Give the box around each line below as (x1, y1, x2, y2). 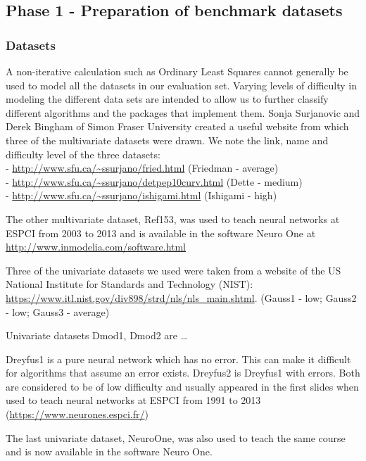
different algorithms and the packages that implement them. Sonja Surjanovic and (6, 105, 360, 120)
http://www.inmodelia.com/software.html (6, 239, 187, 254)
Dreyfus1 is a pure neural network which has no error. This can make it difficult (6, 351, 351, 366)
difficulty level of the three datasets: (6, 146, 160, 161)
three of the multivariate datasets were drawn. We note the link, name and (6, 132, 329, 147)
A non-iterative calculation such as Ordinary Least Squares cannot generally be (6, 64, 348, 78)
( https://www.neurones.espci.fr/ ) (6, 407, 149, 422)
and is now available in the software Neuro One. (6, 444, 213, 459)
